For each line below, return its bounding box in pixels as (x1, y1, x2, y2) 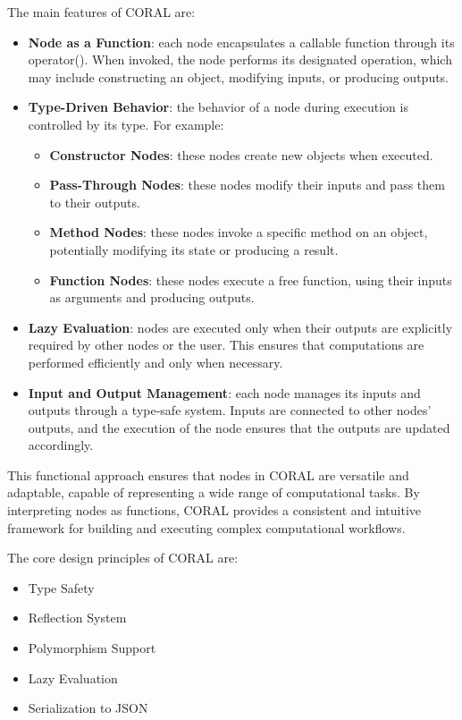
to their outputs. (49, 192, 140, 211)
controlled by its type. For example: (28, 114, 224, 133)
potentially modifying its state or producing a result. (49, 240, 339, 258)
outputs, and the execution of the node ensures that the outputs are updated (28, 418, 450, 436)
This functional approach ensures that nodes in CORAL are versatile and (7, 465, 409, 484)
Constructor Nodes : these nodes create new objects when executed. (49, 145, 433, 164)
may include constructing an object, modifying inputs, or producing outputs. (28, 67, 449, 86)
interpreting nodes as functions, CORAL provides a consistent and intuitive (7, 501, 421, 520)
